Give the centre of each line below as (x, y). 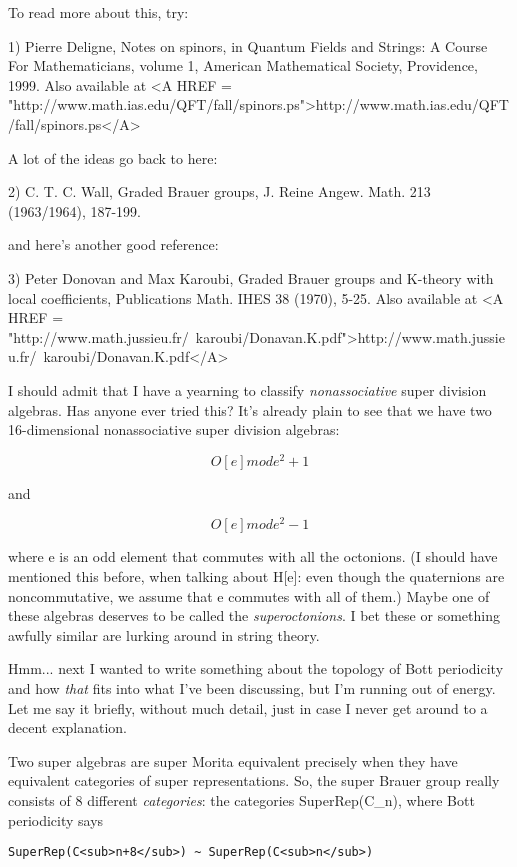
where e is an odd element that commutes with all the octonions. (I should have (253, 556)
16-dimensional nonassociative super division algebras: (174, 429)
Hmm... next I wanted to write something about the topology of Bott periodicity (256, 668)
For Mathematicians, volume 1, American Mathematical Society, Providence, (243, 65)
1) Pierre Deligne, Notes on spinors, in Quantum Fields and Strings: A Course (248, 45)
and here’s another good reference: (113, 244)
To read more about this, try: (98, 12)
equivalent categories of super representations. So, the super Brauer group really (254, 780)
